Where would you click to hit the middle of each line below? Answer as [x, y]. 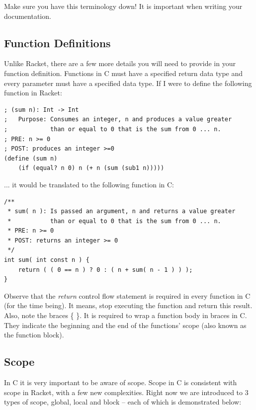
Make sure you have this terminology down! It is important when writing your [123, 6]
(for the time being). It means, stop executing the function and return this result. [128, 305]
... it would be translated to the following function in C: [89, 184]
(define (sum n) [31, 158]
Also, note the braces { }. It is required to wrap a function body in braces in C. [126, 315]
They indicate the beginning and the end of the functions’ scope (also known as [125, 325]
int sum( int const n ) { [47, 260]
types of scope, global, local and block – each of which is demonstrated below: [123, 402]
